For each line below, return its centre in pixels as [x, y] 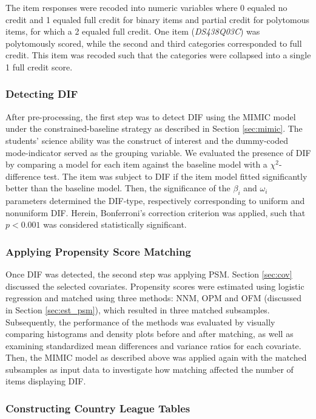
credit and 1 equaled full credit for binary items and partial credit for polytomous [157, 19]
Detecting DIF [42, 94]
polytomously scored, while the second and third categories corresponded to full [154, 43]
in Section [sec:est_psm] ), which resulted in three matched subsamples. [138, 309]
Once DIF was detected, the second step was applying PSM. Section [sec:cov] [149, 274]
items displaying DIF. [46, 381]
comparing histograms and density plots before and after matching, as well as [150, 334]
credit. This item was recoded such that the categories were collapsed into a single [158, 55]
